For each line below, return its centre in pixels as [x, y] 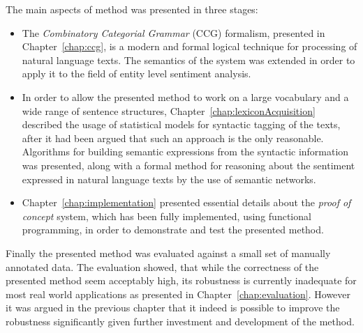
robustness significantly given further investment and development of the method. [180, 321]
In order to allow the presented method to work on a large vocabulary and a [185, 96]
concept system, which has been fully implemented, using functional [166, 216]
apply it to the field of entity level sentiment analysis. [136, 73]
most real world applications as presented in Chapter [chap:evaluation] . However [178, 294]
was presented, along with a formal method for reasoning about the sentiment [188, 165]
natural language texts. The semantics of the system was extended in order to [188, 60]
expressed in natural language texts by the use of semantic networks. [169, 179]
